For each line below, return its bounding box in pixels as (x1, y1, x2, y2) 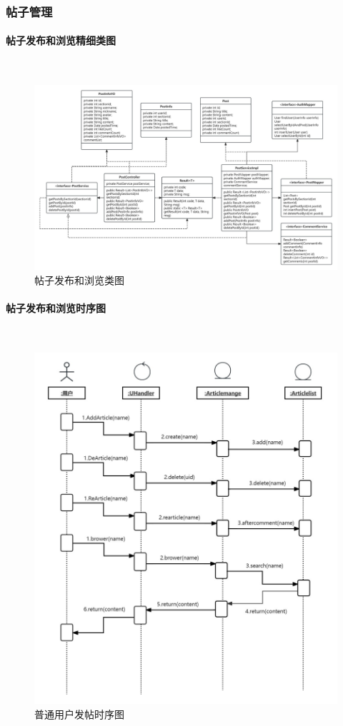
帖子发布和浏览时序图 (6, 301, 106, 316)
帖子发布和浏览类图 (34, 273, 124, 288)
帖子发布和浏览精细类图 (6, 33, 116, 48)
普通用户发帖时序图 (34, 706, 124, 721)
